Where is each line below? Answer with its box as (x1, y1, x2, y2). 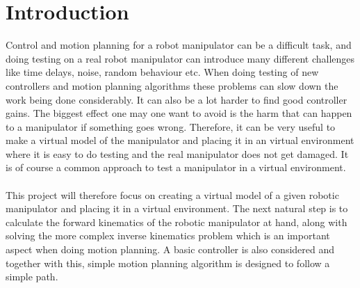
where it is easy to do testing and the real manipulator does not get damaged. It (6, 146, 349, 161)
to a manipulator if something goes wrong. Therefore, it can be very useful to (6, 119, 336, 134)
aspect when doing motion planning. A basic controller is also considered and (6, 242, 335, 257)
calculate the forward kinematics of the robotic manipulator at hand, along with (6, 214, 347, 229)
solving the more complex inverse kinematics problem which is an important (6, 228, 330, 243)
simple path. (6, 269, 58, 284)
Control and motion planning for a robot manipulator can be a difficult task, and (6, 38, 352, 52)
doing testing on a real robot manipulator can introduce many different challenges (6, 51, 355, 65)
